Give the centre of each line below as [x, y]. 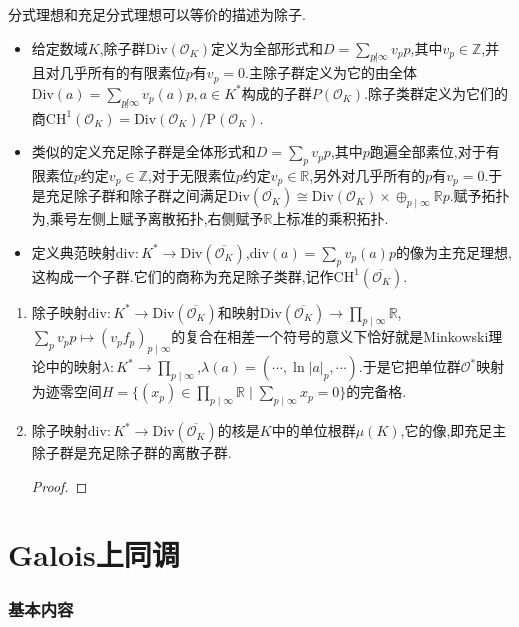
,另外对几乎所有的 [367, 175]
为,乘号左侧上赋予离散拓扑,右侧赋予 [147, 218]
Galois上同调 [94, 554]
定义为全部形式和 [266, 47]
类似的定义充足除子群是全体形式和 [143, 151]
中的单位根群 [313, 430]
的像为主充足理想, [454, 251]
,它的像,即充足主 [453, 430]
